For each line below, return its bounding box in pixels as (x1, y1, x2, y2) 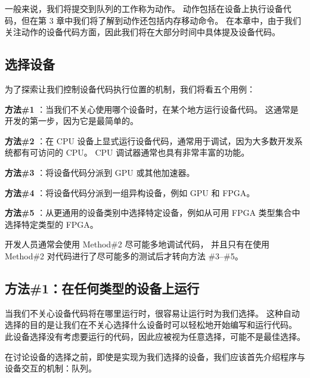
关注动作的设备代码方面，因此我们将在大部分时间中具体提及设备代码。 (5, 26, 280, 38)
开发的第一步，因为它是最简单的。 (5, 114, 138, 127)
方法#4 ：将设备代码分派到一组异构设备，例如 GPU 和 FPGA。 (5, 186, 255, 199)
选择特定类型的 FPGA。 (5, 218, 98, 230)
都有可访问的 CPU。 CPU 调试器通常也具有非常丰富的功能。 (13, 146, 250, 159)
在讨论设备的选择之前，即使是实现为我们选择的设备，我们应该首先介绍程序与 (5, 350, 305, 362)
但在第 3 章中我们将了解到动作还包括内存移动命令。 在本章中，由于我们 (21, 14, 301, 26)
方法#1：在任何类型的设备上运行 (5, 278, 200, 297)
